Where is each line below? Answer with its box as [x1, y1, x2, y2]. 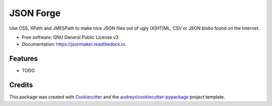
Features [9, 54, 38, 63]
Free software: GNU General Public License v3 [22, 34, 119, 40]
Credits [9, 81, 33, 89]
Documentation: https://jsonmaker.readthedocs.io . [22, 41, 126, 47]
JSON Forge [9, 8, 61, 19]
